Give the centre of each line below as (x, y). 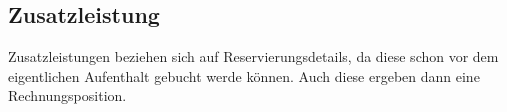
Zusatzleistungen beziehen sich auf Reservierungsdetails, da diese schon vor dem (253, 56)
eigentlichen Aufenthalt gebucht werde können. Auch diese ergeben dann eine (244, 75)
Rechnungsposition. (67, 95)
